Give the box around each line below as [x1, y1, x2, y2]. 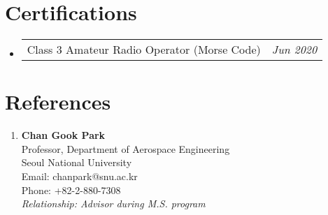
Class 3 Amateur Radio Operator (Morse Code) [27, 41, 261, 58]
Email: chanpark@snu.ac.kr [21, 169, 138, 184]
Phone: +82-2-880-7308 [21, 182, 121, 197]
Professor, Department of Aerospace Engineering [21, 141, 230, 156]
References [5, 87, 111, 116]
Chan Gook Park [21, 128, 106, 142]
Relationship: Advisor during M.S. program [21, 196, 206, 211]
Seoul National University [21, 155, 132, 170]
